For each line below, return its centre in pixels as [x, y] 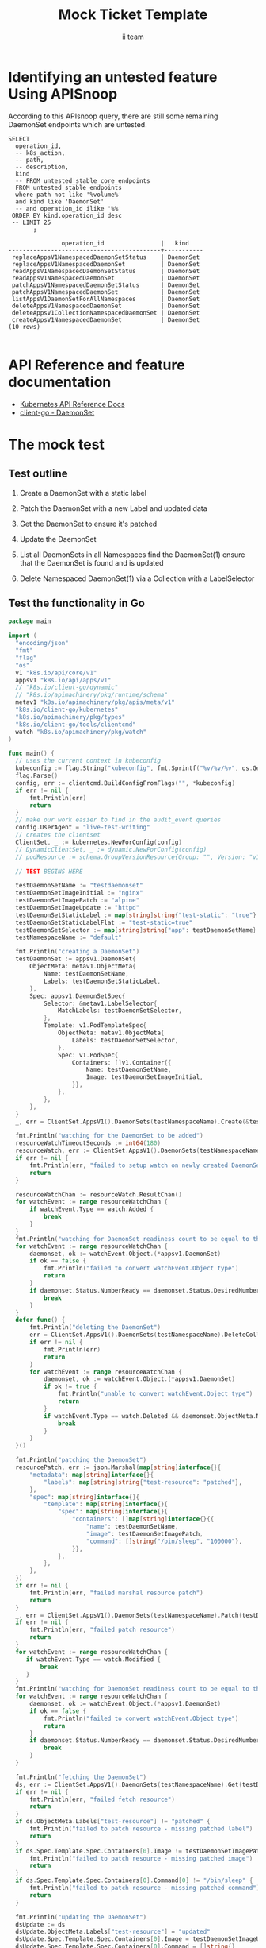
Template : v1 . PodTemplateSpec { [95, 1026]
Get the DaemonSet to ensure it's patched [88, 524]
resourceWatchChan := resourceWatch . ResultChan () [99, 1194]
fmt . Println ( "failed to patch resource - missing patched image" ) [141, 1858]
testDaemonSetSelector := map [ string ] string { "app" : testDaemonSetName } [136, 930]
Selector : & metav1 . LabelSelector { [100, 1003]
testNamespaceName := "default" [69, 937]
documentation [60, 382]
